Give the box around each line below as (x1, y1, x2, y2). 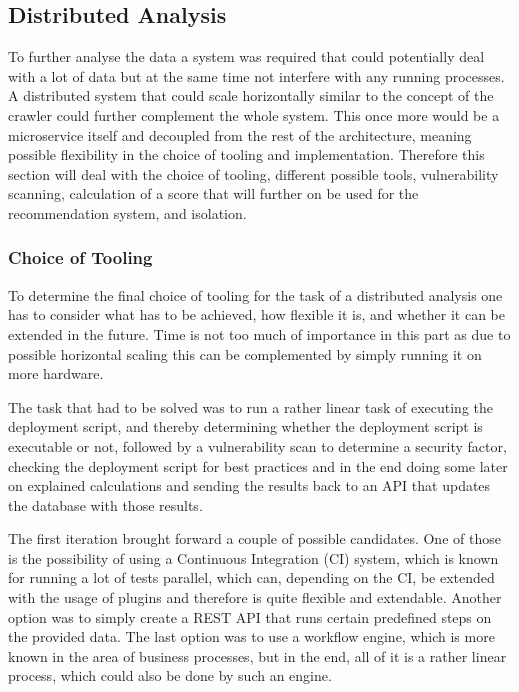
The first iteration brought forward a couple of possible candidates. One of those (8, 528, 501, 549)
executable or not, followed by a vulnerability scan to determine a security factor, (8, 435, 507, 456)
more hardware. (8, 363, 104, 384)
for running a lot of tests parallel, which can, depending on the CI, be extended (8, 567, 495, 588)
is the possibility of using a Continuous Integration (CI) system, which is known (8, 547, 499, 568)
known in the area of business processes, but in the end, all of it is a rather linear (8, 645, 507, 666)
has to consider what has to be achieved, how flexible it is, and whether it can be (8, 304, 505, 325)
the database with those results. (8, 494, 203, 515)
